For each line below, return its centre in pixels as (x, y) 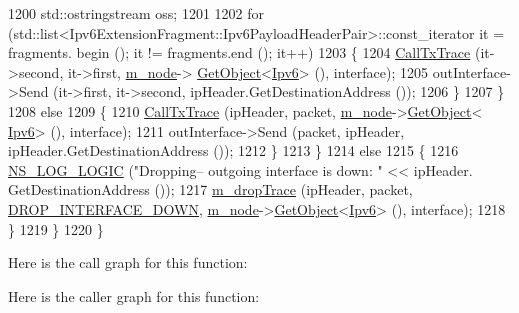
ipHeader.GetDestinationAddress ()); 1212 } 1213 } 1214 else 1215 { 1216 (233, 150)
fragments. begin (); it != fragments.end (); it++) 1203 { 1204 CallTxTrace (239, 52)
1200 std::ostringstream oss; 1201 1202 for (136, 13)
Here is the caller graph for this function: (134, 295)
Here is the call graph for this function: (128, 262)
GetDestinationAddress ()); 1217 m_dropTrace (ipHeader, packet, (210, 189)
